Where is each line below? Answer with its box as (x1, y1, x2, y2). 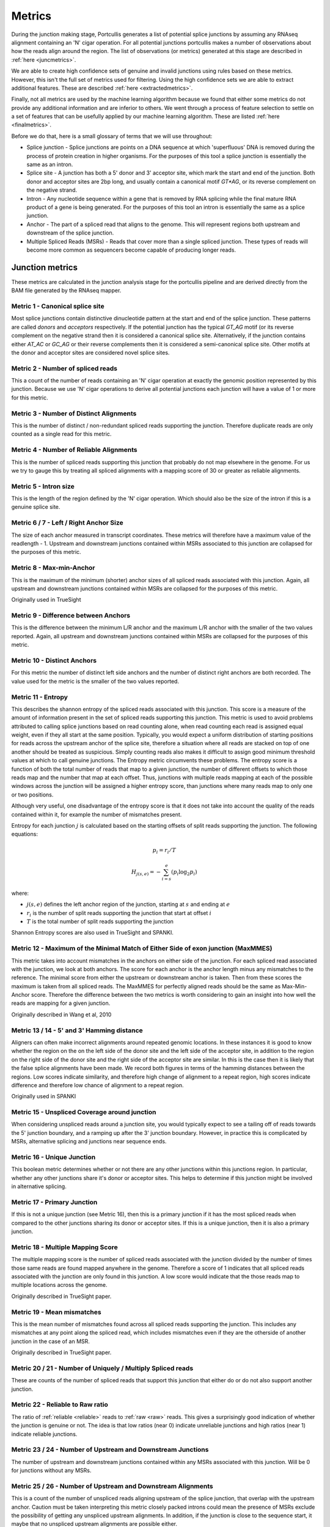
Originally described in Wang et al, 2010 (11, 1011, 112, 1018)
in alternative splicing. (11, 1183, 67, 1190)
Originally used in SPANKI (11, 1093, 76, 1100)
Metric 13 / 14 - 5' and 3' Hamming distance (11, 1026, 143, 1035)
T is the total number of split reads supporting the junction (26, 917, 174, 925)
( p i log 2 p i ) (171, 869, 198, 876)
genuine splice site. (11, 503, 61, 511)
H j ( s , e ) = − (131, 869, 161, 876)
